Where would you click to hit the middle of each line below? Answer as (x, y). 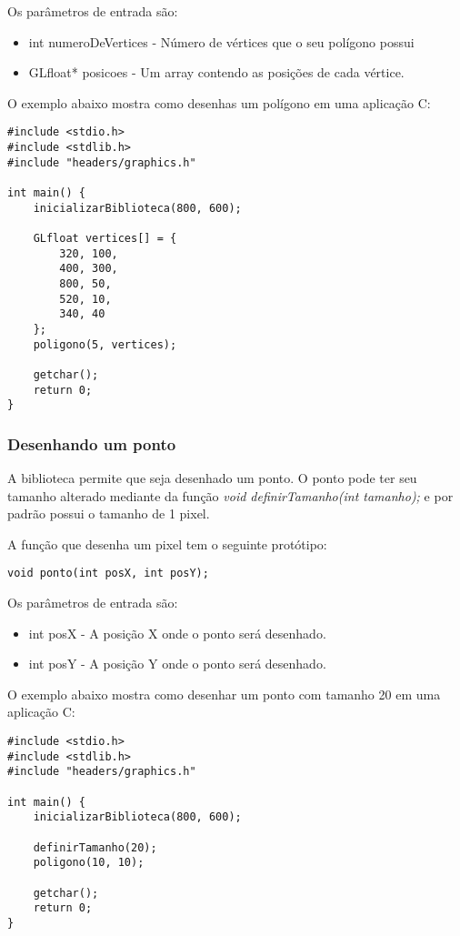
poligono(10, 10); (89, 863)
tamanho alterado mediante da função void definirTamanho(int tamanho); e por (230, 495)
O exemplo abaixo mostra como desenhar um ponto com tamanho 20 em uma (224, 694)
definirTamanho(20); (95, 847)
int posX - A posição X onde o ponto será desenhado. (177, 633)
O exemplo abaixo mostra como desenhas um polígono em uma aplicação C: (219, 102)
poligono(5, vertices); (105, 344)
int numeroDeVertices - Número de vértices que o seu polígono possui (221, 41)
